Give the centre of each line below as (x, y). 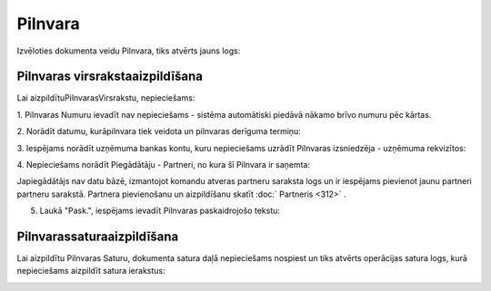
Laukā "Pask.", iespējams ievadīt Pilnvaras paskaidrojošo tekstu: (160, 211)
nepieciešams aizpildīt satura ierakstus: (91, 271)
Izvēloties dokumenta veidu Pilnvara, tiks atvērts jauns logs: (129, 51)
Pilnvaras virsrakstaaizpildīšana (110, 77)
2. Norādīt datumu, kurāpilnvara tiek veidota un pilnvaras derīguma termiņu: (159, 131)
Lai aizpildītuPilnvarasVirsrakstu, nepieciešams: (106, 98)
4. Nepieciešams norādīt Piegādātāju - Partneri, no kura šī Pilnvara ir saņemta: (164, 165)
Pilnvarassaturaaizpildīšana (98, 237)
